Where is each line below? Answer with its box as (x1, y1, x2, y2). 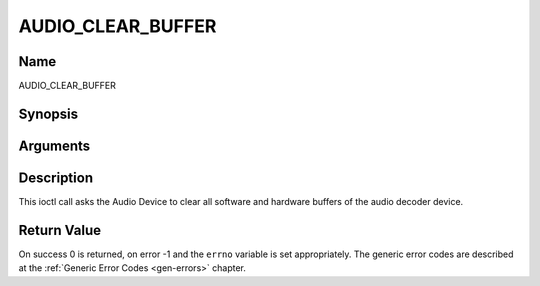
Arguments (18, 137, 91, 154)
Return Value (18, 221, 102, 239)
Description (18, 169, 94, 186)
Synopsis (18, 105, 79, 122)
